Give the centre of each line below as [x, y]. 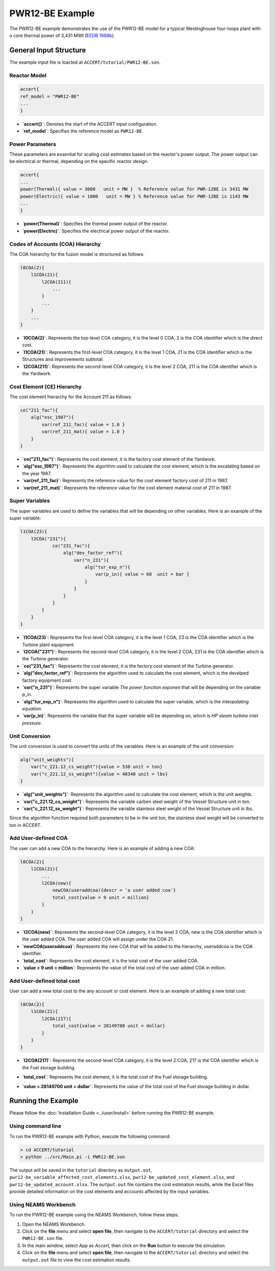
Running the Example [44, 1101]
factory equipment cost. [47, 680]
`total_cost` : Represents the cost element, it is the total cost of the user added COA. [111, 960]
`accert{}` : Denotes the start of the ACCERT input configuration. [90, 124]
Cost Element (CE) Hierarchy [46, 386]
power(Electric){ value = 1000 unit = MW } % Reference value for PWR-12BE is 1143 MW [134, 196]
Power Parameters [33, 144]
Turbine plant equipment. [49, 645]
